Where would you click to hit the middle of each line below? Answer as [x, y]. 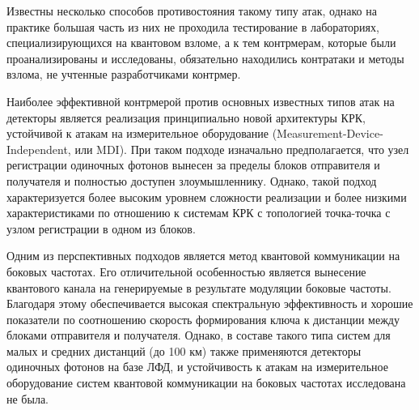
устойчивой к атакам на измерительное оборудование [138, 133]
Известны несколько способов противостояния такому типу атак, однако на [192, 11]
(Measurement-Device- [328, 133]
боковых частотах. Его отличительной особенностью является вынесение [186, 271]
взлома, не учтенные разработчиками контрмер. [124, 74]
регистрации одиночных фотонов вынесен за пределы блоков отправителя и [193, 165]
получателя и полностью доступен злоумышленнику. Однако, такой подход [192, 180]
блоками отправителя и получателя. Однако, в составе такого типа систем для [199, 335]
